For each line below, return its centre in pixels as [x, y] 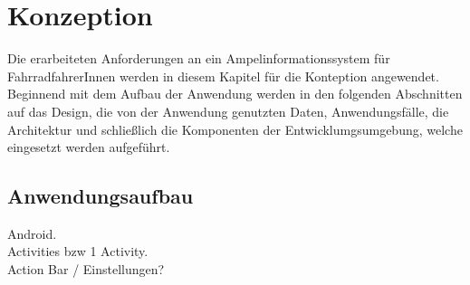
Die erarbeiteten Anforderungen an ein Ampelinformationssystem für [199, 58]
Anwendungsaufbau [101, 196]
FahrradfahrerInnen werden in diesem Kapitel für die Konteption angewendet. [223, 76]
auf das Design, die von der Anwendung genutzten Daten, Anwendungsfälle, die [228, 111]
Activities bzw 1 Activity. [78, 251]
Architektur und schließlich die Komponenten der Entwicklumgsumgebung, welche [235, 129]
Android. [32, 233]
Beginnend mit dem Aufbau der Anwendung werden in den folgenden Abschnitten [235, 94]
